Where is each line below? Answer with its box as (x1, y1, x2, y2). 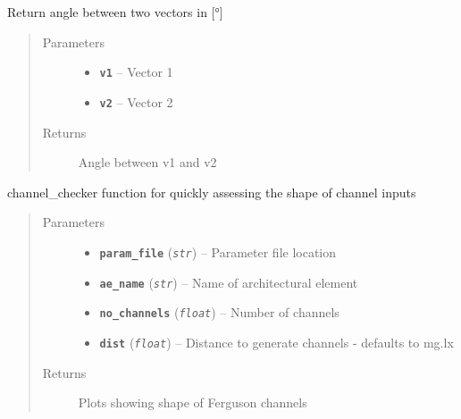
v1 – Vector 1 (99, 63, 173, 81)
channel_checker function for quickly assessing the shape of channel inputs (7, 182, 416, 201)
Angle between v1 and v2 (78, 153, 217, 172)
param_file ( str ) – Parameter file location (99, 242, 337, 261)
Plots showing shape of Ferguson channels (78, 393, 307, 412)
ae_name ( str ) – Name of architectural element (99, 272, 358, 291)
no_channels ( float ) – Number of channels (99, 303, 339, 322)
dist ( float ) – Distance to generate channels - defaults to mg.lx (99, 332, 454, 351)
